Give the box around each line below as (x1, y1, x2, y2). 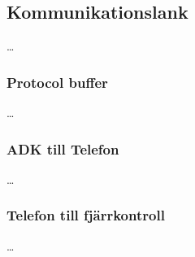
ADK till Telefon (6, 138, 119, 159)
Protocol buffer (6, 72, 108, 92)
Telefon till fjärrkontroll (6, 205, 165, 225)
